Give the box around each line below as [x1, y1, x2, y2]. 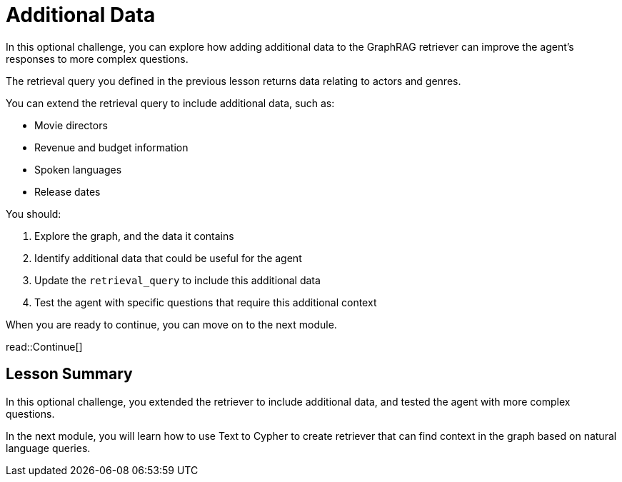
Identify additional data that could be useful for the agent [34, 251, 302, 264]
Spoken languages [34, 163, 122, 176]
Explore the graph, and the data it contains [34, 229, 234, 242]
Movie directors [34, 119, 108, 131]
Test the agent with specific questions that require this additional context [34, 296, 377, 308]
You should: [6, 207, 61, 220]
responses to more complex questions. [6, 52, 189, 65]
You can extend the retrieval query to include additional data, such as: [6, 96, 335, 109]
